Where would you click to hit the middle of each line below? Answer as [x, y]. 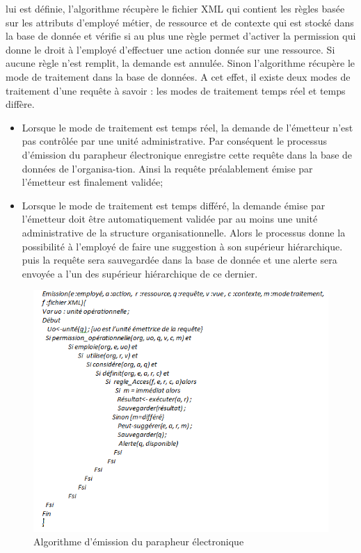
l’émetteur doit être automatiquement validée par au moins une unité [170, 219]
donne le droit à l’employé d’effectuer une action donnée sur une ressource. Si [170, 49]
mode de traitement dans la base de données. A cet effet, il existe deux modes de [178, 76]
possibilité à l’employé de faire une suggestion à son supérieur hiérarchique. [182, 246]
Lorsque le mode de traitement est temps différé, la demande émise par [174, 205]
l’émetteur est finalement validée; [93, 182]
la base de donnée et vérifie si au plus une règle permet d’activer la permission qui [181, 36]
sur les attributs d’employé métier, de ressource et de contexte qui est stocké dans [180, 22]
